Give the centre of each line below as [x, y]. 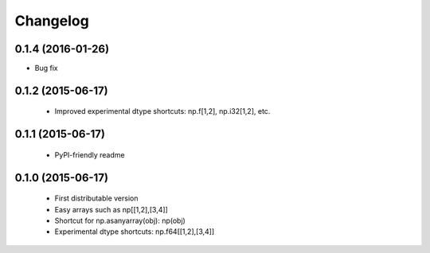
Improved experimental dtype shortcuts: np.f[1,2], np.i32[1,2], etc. [162, 111]
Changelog [52, 21]
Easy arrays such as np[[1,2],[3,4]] [111, 209]
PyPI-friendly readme [90, 154]
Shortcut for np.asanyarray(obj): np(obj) [120, 221]
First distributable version [96, 198]
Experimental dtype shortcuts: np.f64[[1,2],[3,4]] [135, 232]
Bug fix [47, 68]
